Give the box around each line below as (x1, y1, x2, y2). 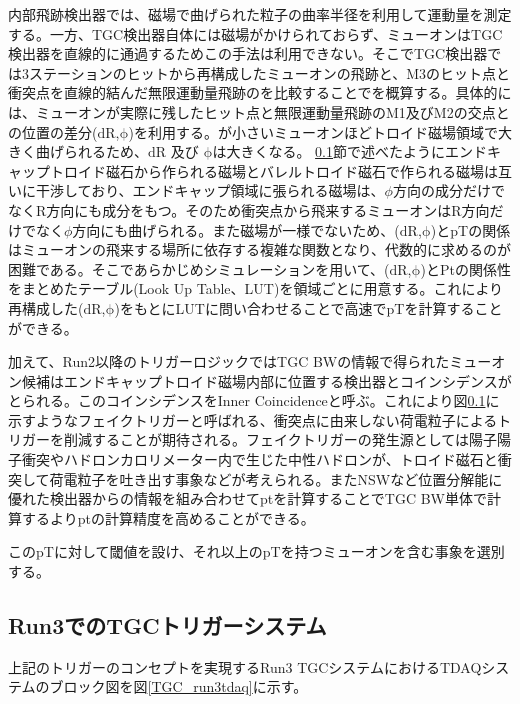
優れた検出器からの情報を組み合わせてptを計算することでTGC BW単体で (8, 488, 487, 509)
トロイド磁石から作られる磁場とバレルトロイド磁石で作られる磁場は (49, 160, 498, 181)
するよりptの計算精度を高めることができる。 (21, 507, 315, 528)
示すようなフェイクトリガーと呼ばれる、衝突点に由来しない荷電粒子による (8, 409, 498, 430)
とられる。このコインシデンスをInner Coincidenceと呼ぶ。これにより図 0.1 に (8, 390, 500, 411)
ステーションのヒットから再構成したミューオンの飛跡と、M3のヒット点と (28, 62, 510, 83)
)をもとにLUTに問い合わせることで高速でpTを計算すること (114, 297, 503, 318)
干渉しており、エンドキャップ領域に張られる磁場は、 (35, 180, 385, 201)
